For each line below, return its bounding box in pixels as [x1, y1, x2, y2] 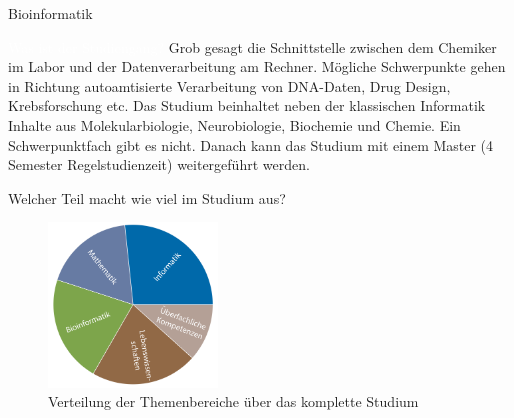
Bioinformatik [8, 3, 93, 23]
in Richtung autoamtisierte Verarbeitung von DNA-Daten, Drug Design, [8, 75, 451, 96]
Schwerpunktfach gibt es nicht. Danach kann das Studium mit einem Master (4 [8, 134, 494, 155]
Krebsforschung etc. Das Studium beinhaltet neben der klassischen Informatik [8, 95, 486, 116]
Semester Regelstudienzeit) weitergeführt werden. [8, 154, 310, 175]
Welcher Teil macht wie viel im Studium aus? [8, 187, 286, 208]
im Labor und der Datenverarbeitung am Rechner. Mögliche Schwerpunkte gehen [8, 56, 506, 77]
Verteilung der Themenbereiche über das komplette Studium [48, 391, 419, 412]
